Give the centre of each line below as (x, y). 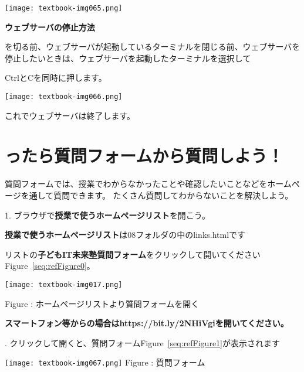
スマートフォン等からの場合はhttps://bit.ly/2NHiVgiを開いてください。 (147, 323)
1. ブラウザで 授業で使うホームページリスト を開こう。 (108, 215)
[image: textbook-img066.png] (64, 97)
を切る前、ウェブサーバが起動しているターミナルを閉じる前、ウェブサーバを (153, 47)
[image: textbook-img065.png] (64, 8)
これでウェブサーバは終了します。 (70, 115)
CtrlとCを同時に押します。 (56, 78)
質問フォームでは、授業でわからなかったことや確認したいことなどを (136, 184)
